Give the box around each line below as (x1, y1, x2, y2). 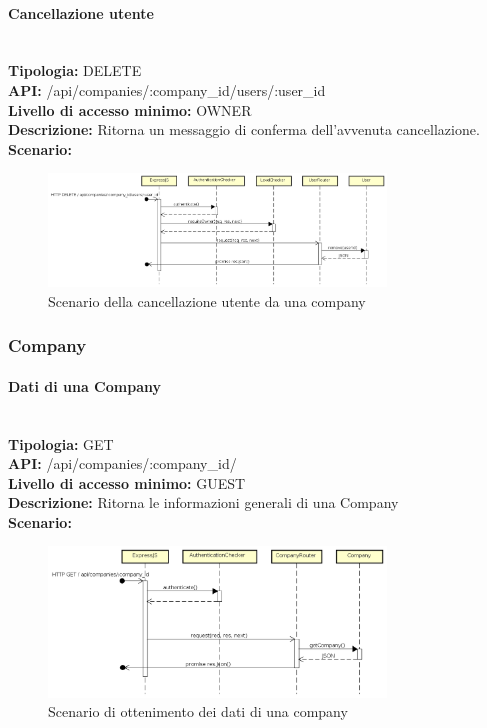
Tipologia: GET (8, 433, 114, 454)
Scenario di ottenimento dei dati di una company (48, 701, 348, 722)
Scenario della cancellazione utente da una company (48, 290, 366, 311)
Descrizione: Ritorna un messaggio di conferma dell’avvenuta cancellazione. (8, 119, 480, 140)
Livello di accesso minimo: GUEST (8, 472, 246, 493)
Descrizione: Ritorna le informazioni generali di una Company (8, 492, 399, 513)
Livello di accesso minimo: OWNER (8, 99, 252, 120)
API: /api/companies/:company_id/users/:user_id (8, 79, 326, 100)
